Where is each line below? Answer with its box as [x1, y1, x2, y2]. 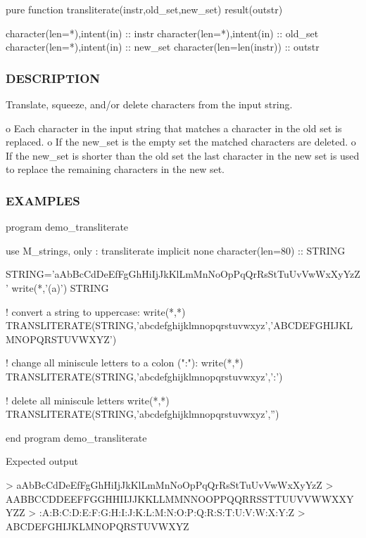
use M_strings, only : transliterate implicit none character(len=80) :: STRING [6, 243, 346, 257]
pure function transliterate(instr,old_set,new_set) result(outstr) [6, 2, 283, 16]
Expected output [6, 454, 78, 468]
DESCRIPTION [6, 69, 101, 87]
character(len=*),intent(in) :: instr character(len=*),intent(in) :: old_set [6, 25, 319, 40]
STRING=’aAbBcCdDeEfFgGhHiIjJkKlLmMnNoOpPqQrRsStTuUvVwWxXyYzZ [6, 267, 360, 281]
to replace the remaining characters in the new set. [6, 162, 225, 177]
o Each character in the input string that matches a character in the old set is [6, 120, 342, 135]
